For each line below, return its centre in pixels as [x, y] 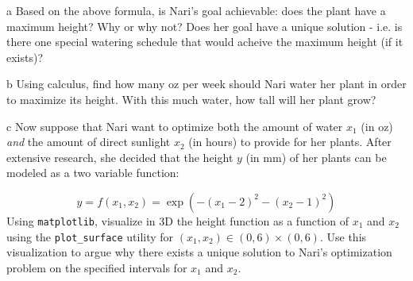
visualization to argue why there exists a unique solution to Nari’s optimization [199, 252]
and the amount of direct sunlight [89, 142]
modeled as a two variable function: [93, 173]
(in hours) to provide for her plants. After [290, 142]
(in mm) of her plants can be [316, 157]
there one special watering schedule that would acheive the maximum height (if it [205, 42]
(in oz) [377, 126]
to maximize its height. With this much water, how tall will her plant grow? [191, 99]
